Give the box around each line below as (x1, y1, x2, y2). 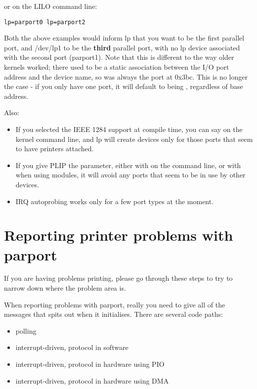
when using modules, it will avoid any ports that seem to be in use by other (15, 170, 246, 180)
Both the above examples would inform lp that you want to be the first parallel (4, 33, 245, 43)
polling (15, 325, 37, 336)
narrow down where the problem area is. (4, 283, 126, 293)
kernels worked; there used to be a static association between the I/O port (4, 62, 229, 72)
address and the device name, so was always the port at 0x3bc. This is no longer (4, 71, 248, 82)
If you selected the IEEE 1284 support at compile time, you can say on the (15, 124, 243, 134)
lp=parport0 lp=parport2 (4, 18, 86, 26)
